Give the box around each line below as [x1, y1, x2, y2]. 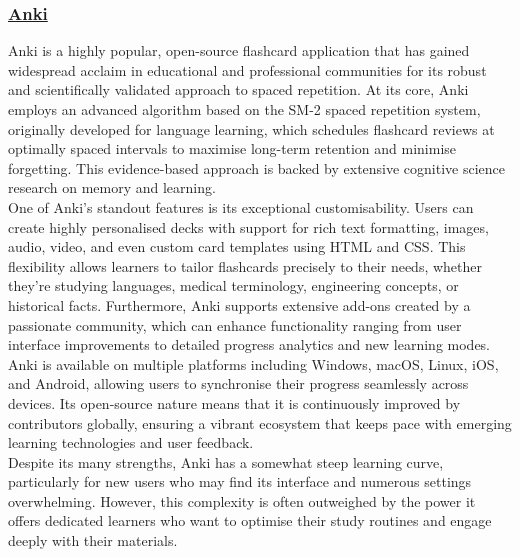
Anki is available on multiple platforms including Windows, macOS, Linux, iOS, [8, 353, 499, 374]
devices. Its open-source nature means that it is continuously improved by [8, 392, 461, 413]
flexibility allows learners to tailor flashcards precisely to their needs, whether [8, 255, 483, 276]
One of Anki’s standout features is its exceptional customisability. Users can [8, 196, 474, 217]
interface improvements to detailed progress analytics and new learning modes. [8, 334, 491, 355]
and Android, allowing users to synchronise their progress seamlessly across [8, 373, 469, 394]
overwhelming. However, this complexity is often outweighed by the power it [8, 490, 476, 511]
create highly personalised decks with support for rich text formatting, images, [8, 216, 489, 237]
